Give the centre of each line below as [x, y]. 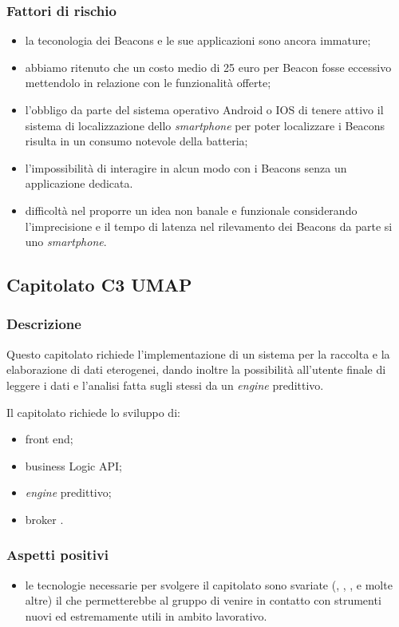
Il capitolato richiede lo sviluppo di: [93, 412]
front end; [49, 439]
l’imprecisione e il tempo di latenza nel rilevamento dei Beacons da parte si [209, 226]
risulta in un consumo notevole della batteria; [136, 141]
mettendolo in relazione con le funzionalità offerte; [148, 83]
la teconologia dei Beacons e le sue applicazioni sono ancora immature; [198, 40]
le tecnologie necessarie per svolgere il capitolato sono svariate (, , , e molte [209, 584]
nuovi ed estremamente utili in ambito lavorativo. [146, 615]
